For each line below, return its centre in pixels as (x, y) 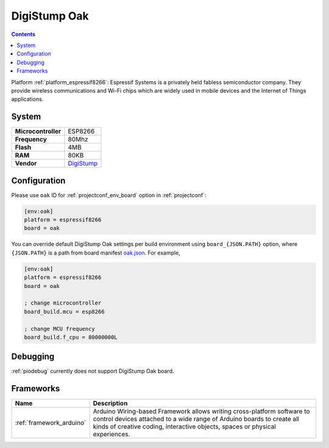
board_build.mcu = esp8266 (64, 312)
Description (110, 403)
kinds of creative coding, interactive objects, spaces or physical (185, 427)
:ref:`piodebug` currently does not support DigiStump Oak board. (93, 371)
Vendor (26, 164)
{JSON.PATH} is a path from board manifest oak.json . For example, (96, 253)
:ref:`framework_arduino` (51, 423)
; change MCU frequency (60, 329)
